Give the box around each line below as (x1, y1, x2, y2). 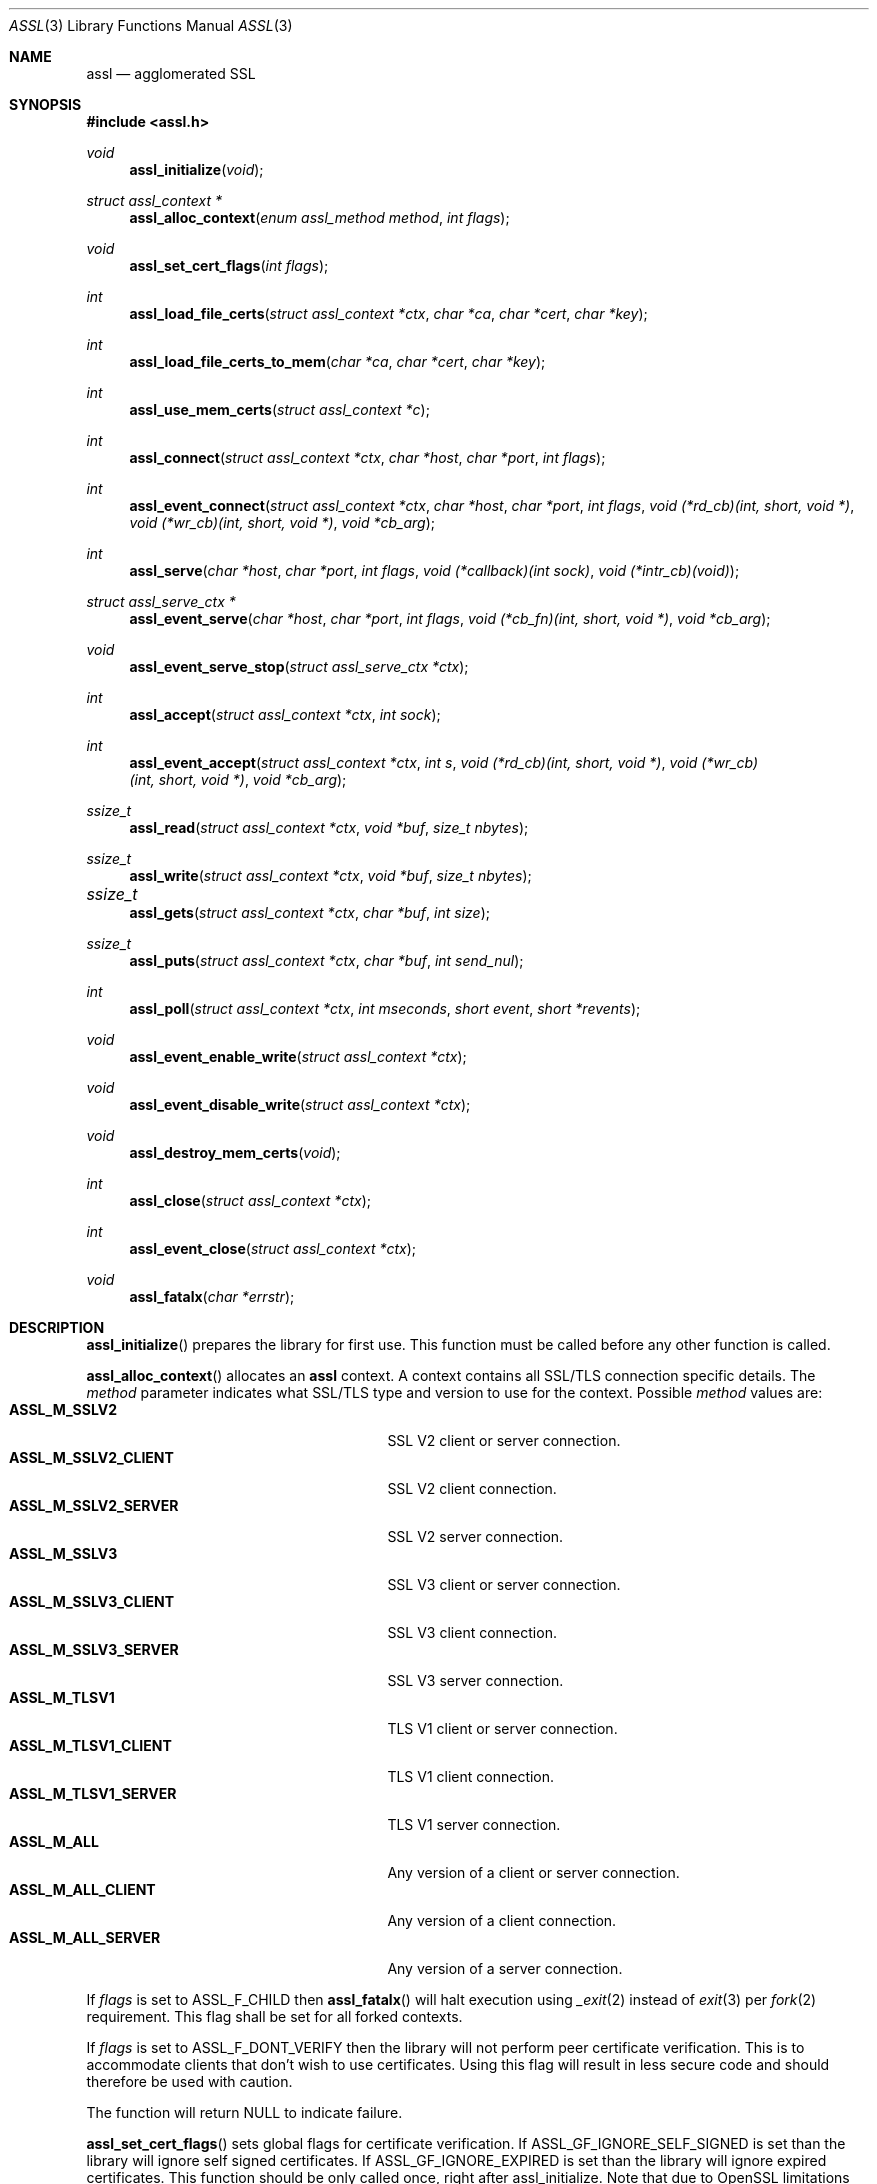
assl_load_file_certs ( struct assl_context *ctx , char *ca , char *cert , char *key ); (129, 305, 648, 322)
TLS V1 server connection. (387, 1816, 561, 1833)
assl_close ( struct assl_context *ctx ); (129, 1192, 371, 1209)
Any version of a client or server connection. (387, 1864, 680, 1881)
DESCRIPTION (9, 1319, 105, 1336)
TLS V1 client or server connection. (387, 1720, 618, 1737)
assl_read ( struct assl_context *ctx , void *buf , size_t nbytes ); (129, 819, 529, 836)
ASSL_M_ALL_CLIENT (9, 1881, 156, 1898)
